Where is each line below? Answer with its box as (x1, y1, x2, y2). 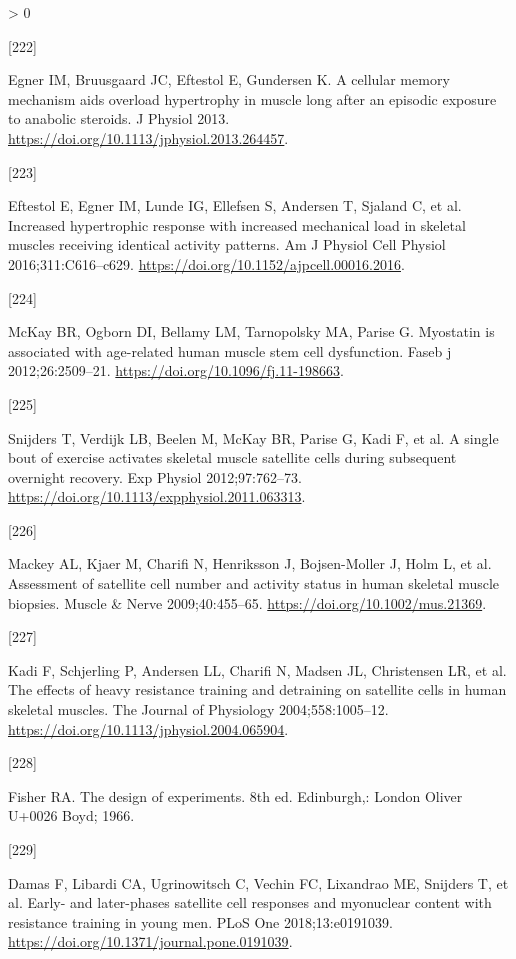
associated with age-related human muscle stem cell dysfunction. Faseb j (8, 340, 452, 361)
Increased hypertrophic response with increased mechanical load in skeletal (8, 214, 466, 235)
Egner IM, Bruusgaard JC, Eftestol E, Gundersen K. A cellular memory (8, 69, 450, 90)
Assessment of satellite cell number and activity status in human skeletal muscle (8, 573, 500, 594)
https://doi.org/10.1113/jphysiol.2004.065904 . (8, 718, 289, 739)
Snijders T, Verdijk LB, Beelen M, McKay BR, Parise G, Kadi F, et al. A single (8, 427, 499, 448)
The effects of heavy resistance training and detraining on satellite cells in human (8, 679, 507, 700)
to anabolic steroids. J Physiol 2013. (8, 108, 230, 129)
